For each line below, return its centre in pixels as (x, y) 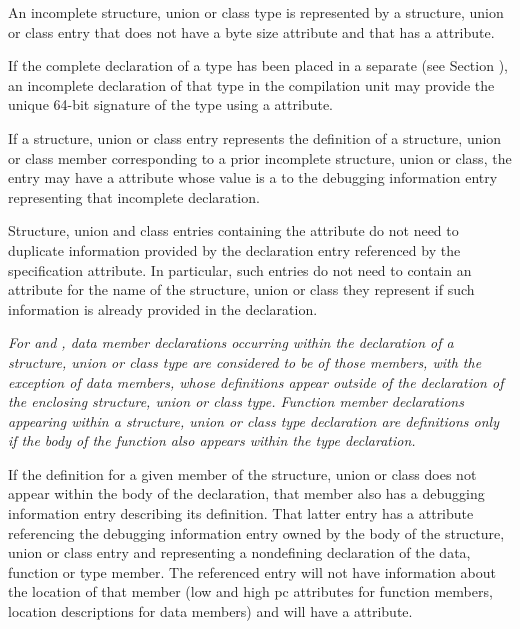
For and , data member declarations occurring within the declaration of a (231, 342)
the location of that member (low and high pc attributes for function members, (250, 591)
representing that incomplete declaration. (134, 196)
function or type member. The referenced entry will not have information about (252, 571)
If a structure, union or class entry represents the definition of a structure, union (255, 137)
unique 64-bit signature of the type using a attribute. (170, 104)
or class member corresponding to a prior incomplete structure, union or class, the (260, 157)
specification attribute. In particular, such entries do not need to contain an (240, 269)
